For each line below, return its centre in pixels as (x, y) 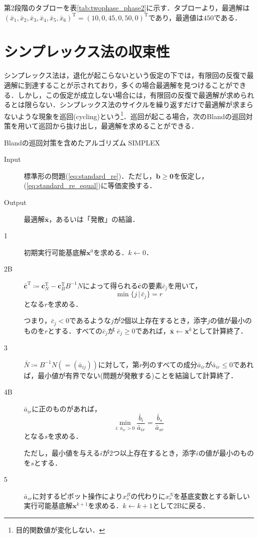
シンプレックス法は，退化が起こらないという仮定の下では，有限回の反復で (126, 75)
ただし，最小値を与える (62, 452)
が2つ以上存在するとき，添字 (149, 452)
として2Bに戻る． (181, 505)
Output (15, 202)
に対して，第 (119, 364)
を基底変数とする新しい (212, 496)
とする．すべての (75, 330)
